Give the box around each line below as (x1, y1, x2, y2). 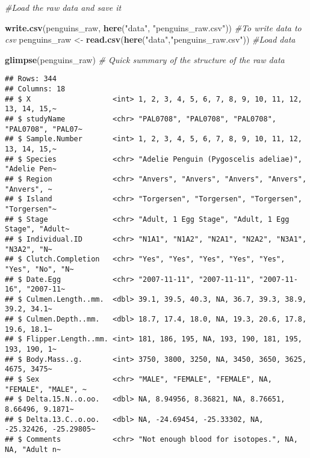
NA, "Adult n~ (5, 445, 61, 454)
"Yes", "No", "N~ (5, 264, 74, 273)
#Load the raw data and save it (5, 1, 122, 13)
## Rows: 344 (5, 75, 57, 84)
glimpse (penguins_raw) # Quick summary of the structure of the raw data (5, 53, 285, 66)
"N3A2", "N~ (5, 245, 52, 254)
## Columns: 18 (5, 85, 66, 94)
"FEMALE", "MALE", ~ (5, 385, 87, 394)
